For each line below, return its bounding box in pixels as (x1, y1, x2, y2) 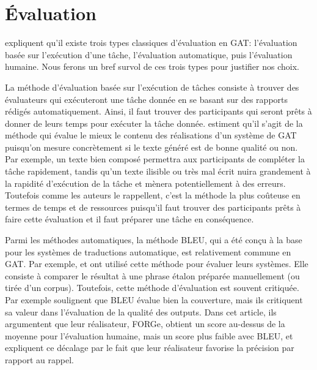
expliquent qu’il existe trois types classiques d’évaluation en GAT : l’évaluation (5, 36, 297, 49)
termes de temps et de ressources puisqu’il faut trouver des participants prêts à (5, 200, 301, 213)
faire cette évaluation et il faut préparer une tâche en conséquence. (5, 213, 254, 225)
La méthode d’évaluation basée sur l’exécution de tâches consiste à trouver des (5, 80, 299, 93)
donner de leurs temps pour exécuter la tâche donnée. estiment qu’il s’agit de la (5, 116, 303, 129)
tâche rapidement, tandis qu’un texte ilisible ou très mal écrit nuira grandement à (5, 165, 311, 178)
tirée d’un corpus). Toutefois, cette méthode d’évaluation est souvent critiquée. (5, 281, 299, 294)
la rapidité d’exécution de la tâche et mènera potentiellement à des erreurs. (5, 176, 286, 189)
